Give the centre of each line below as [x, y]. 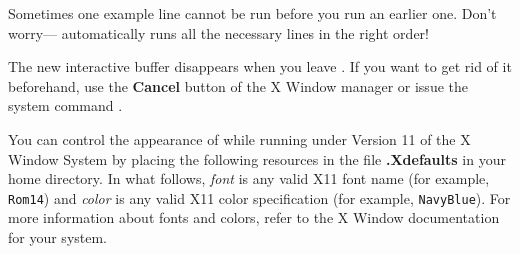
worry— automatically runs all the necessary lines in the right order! [218, 32]
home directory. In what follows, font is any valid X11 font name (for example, [249, 178]
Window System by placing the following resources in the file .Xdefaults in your [257, 158]
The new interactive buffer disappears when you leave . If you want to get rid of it [260, 66]
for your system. [58, 237]
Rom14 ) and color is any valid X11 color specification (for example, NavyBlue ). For [259, 197]
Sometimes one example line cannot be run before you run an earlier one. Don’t [252, 13]
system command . [65, 105]
